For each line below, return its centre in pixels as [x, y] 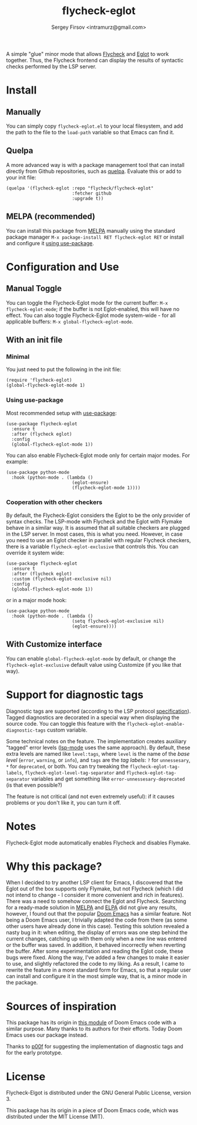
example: [17, 461]
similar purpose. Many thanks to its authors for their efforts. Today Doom [94, 1029]
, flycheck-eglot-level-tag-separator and [73, 772]
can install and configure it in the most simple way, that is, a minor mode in [96, 976]
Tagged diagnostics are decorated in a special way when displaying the [93, 717]
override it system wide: [35, 553]
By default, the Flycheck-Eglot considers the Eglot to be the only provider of [98, 515]
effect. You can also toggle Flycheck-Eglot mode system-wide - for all [91, 315]
